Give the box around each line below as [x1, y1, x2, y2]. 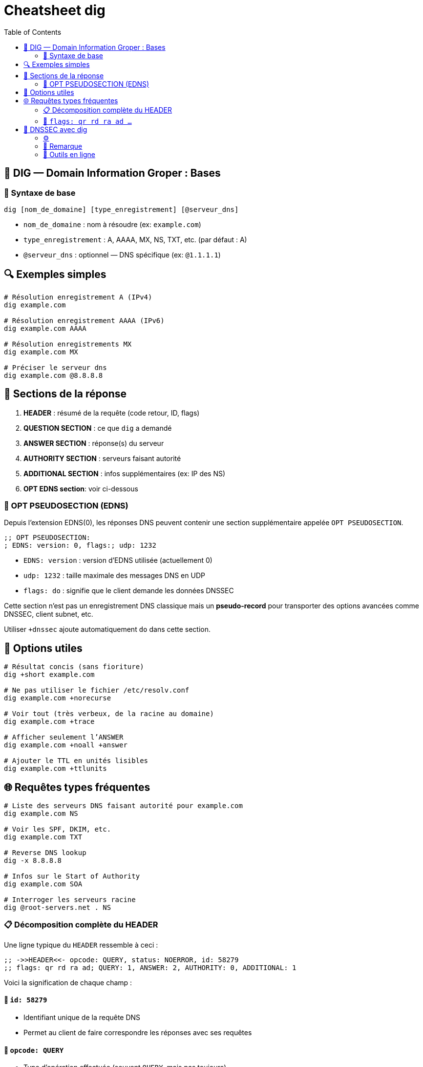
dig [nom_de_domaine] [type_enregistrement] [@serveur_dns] [4, 205, 239, 213]
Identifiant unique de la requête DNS [23, 1013, 141, 1022]
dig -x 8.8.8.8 [4, 857, 62, 865]
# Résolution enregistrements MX [4, 340, 132, 348]
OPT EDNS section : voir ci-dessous [23, 484, 138, 493]
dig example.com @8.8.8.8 [4, 371, 103, 379]
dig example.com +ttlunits [4, 765, 107, 773]
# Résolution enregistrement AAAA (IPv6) [4, 316, 165, 325]
